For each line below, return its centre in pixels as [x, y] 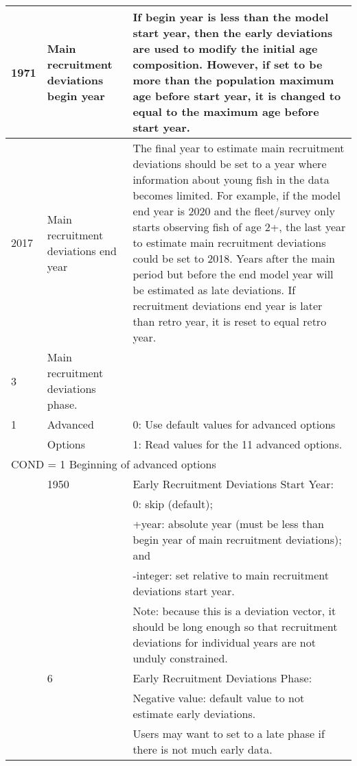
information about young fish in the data [231, 179]
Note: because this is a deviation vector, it [234, 611]
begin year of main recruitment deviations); [237, 539]
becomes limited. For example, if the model [237, 195]
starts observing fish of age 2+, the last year [239, 227]
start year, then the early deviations [233, 33]
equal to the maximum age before [226, 111]
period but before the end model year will [233, 274]
